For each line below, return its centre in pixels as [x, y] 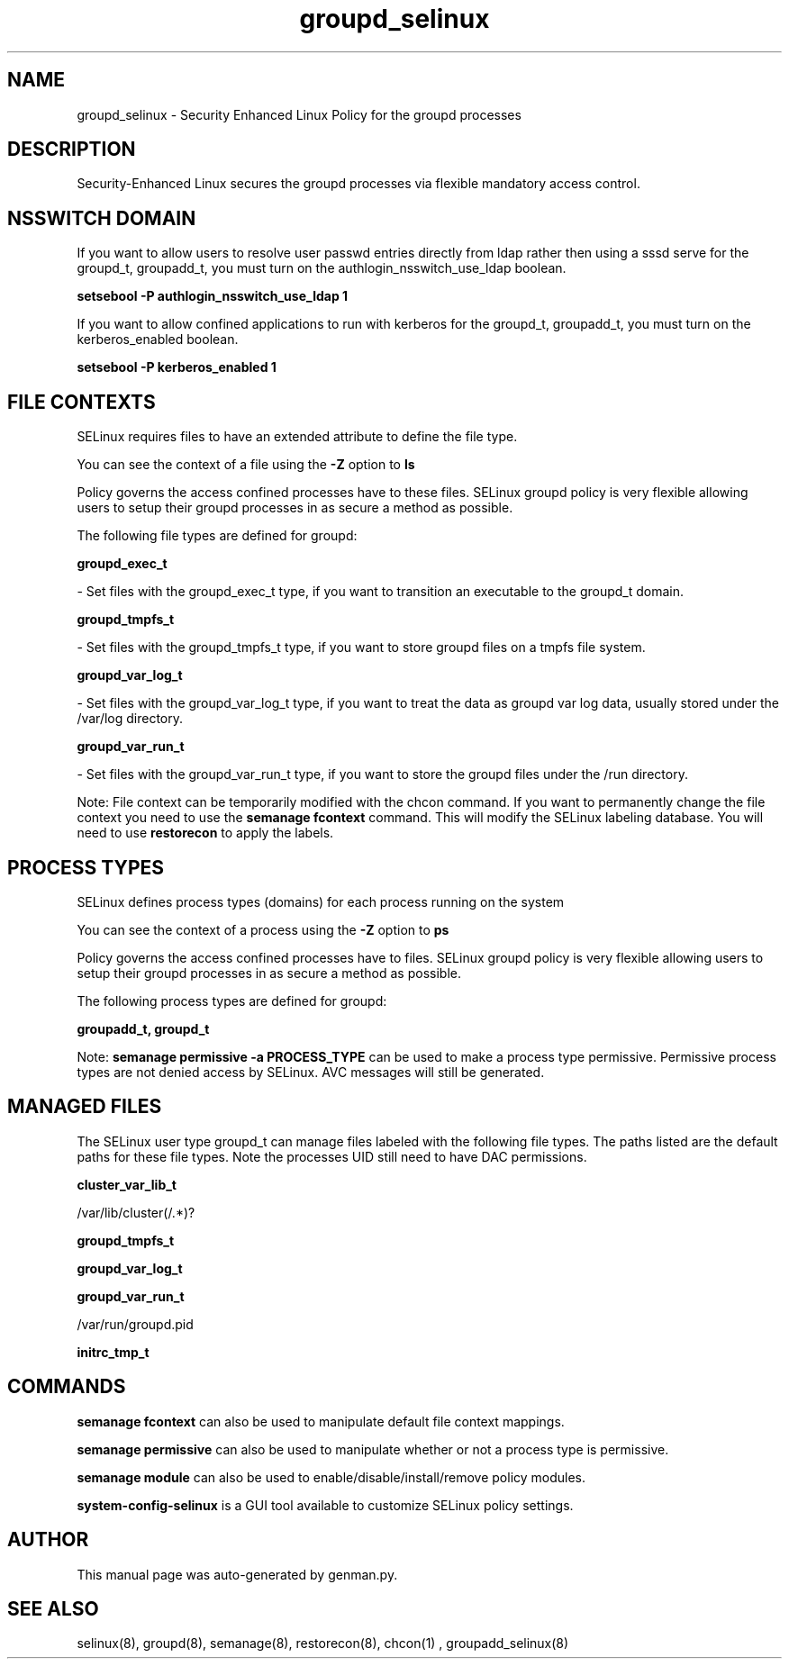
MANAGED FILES [85, 1107]
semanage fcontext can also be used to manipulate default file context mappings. [321, 1421]
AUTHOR [48, 1540]
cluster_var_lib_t [127, 1184]
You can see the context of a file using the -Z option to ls [246, 465]
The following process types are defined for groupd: [232, 1001]
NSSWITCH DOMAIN [102, 218]
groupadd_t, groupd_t [143, 1028]
